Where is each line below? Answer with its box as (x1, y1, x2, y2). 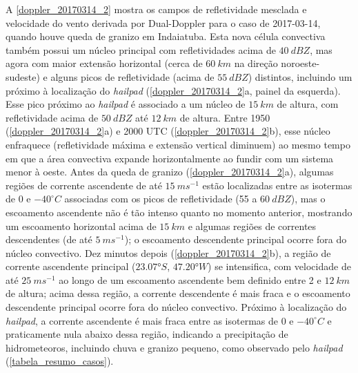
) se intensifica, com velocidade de (208, 259, 351, 274)
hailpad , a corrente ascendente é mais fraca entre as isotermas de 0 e (6, 313, 294, 327)
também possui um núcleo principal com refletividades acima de (6, 42, 276, 57)
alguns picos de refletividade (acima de (50, 69, 215, 84)
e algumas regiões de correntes (188, 218, 317, 233)
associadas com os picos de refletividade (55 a (64, 191, 257, 206)
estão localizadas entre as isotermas (202, 178, 352, 192)
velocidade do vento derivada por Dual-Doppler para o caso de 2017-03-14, (6, 15, 321, 30)
